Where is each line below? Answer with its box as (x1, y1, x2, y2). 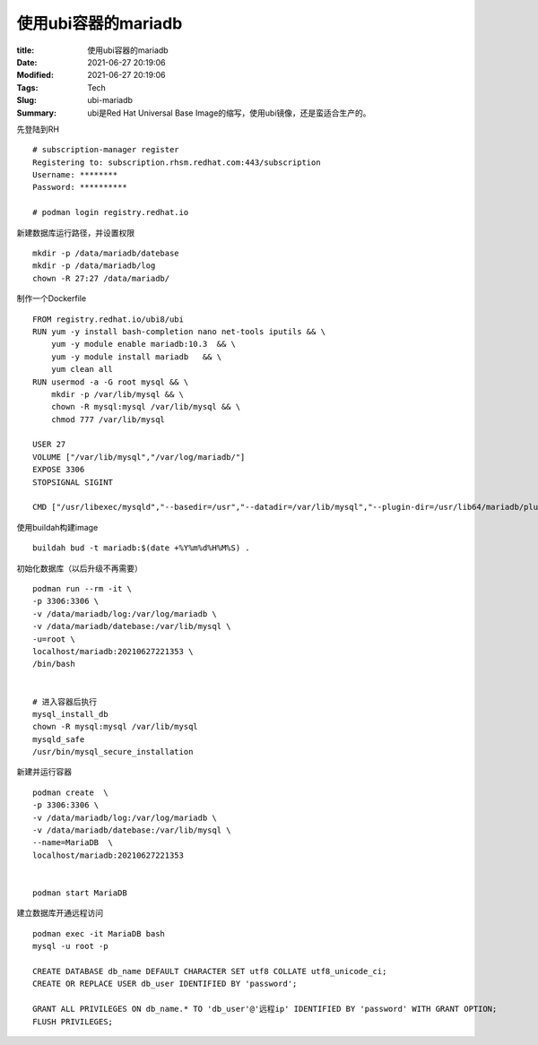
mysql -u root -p (32, 941, 108, 952)
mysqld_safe (32, 734, 85, 744)
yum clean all (50, 364, 114, 375)
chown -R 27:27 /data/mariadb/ (32, 273, 170, 283)
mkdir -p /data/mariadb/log (32, 261, 156, 271)
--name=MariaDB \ (32, 838, 114, 848)
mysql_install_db (32, 709, 108, 719)
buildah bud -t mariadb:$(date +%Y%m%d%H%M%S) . (32, 543, 250, 553)
